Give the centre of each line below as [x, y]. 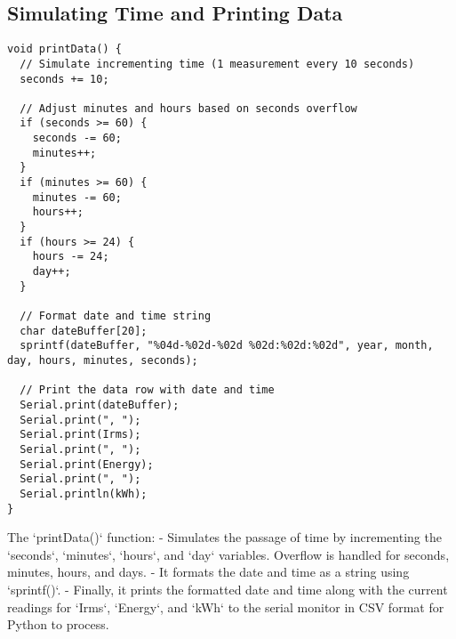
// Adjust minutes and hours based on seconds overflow [188, 108]
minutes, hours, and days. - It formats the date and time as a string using [208, 572]
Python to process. [58, 624]
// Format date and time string [116, 316]
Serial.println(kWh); [84, 493]
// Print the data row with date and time [147, 390]
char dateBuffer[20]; [84, 331]
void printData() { [64, 49]
